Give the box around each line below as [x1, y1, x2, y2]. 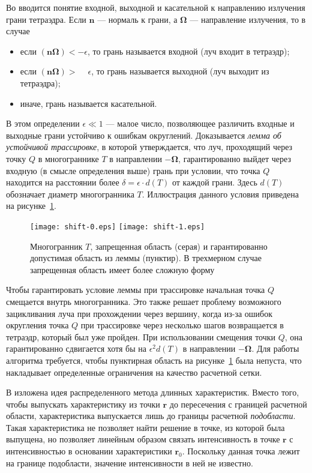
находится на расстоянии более [6, 176, 119, 188]
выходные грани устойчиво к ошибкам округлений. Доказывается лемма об [6, 128, 281, 141]
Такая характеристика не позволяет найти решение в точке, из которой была [6, 421, 285, 433]
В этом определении [6, 117, 80, 130]
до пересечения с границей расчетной [169, 397, 307, 410]
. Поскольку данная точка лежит [182, 445, 300, 457]
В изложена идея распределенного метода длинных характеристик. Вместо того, [6, 386, 299, 399]
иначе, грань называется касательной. [20, 97, 157, 109]
